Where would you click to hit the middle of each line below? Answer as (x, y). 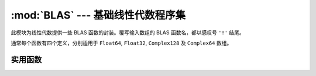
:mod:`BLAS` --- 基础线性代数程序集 (98, 15)
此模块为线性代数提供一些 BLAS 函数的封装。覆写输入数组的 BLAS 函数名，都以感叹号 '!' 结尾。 (128, 32)
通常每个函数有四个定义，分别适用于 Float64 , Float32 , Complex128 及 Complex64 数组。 (121, 43)
